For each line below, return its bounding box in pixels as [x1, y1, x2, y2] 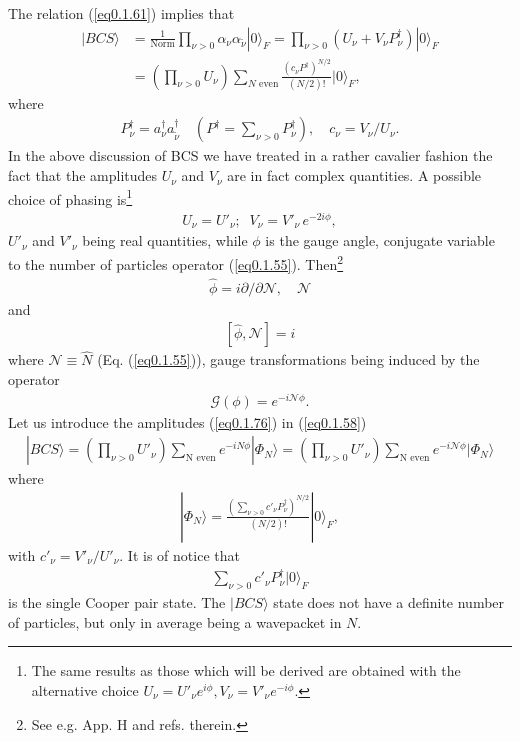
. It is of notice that [119, 544, 240, 565]
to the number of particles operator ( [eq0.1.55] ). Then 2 [8, 251, 344, 274]
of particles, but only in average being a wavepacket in [8, 611, 342, 632]
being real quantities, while [82, 230, 248, 251]
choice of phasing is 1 [8, 185, 133, 209]
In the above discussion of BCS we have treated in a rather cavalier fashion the [8, 145, 493, 166]
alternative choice [31, 679, 139, 700]
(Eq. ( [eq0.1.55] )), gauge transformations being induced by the [97, 349, 480, 370]
